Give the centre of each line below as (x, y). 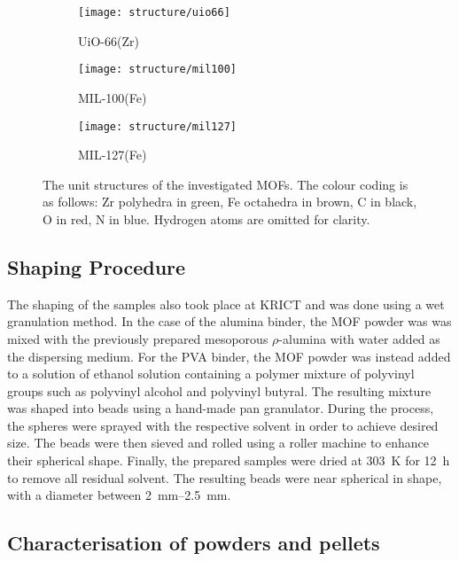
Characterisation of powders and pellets (194, 543)
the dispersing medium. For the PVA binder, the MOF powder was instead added (229, 356)
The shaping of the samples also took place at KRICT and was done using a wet (226, 304)
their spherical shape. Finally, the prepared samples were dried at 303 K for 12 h (229, 460)
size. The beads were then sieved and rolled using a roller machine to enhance (218, 443)
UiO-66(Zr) (109, 40)
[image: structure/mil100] (157, 70)
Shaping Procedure (97, 266)
